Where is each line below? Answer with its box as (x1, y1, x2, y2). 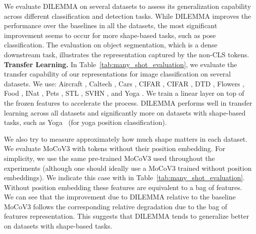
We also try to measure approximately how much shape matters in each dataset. (4, 133, 248, 144)
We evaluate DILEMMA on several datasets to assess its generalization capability (4, 1, 251, 11)
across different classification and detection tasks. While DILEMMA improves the (4, 10, 251, 21)
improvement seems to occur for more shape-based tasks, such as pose (4, 30, 216, 40)
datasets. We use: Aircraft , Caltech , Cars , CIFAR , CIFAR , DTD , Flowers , (4, 78, 245, 88)
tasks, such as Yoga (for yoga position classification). (4, 117, 167, 127)
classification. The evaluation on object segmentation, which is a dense (4, 39, 217, 50)
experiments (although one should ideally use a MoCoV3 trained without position (4, 162, 252, 173)
